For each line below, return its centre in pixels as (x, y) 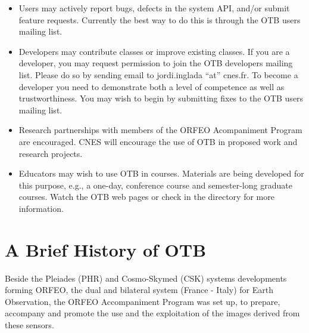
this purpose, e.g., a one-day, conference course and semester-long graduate (155, 185)
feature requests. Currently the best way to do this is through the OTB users (160, 19)
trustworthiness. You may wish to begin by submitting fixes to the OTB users (161, 98)
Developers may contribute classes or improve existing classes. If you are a (154, 51)
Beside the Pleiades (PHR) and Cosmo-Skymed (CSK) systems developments (146, 278)
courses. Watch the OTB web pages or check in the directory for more (146, 197)
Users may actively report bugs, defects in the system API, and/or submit (154, 8)
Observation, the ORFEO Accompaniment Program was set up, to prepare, (143, 301)
